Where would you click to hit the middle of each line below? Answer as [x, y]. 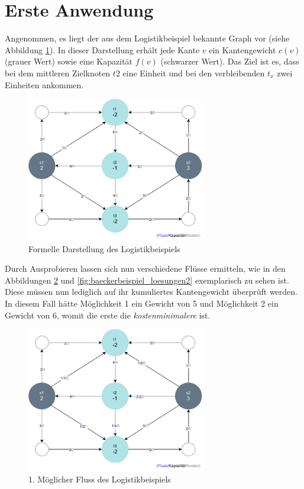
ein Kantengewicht [242, 49]
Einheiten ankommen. [44, 84]
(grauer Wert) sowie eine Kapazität [69, 61]
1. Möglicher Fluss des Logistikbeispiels [100, 479]
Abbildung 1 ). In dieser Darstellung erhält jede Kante [102, 49]
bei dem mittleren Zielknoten [58, 73]
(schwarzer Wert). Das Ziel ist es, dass [230, 61]
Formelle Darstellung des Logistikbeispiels [104, 248]
